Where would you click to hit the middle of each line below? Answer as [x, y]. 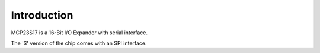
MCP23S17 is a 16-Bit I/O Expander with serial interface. [79, 33]
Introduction [42, 15]
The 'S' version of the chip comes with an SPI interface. [79, 43]
